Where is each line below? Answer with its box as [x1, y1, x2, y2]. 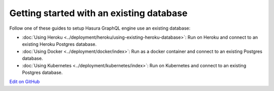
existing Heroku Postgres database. [22, 41, 97, 47]
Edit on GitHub [9, 78, 40, 85]
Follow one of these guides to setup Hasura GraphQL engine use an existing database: [9, 25, 190, 31]
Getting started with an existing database [9, 8, 188, 19]
